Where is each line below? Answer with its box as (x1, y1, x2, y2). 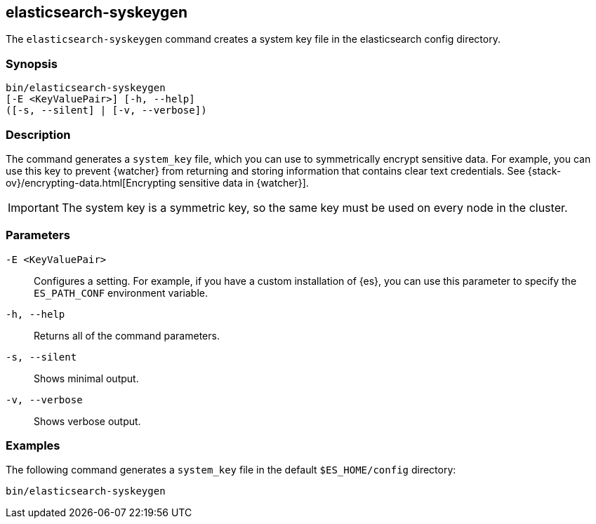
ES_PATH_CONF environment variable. (34, 286, 208, 299)
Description (6, 127, 71, 142)
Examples (6, 438, 60, 453)
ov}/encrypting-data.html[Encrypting (6, 176, 176, 189)
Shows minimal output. (34, 372, 139, 384)
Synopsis (6, 56, 58, 71)
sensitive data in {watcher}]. (178, 176, 309, 189)
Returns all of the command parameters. (34, 329, 220, 342)
